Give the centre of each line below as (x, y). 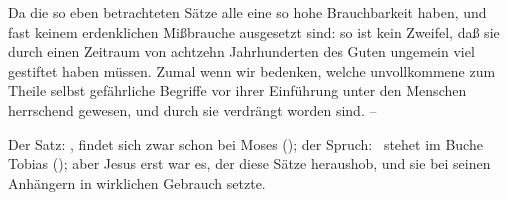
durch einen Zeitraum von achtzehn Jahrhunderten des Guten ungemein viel (241, 51)
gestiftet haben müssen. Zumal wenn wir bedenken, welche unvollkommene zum (252, 70)
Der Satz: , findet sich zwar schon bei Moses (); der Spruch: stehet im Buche (245, 143)
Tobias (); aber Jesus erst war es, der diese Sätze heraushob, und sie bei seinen (249, 163)
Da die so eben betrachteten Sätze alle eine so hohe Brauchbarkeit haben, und (247, 12)
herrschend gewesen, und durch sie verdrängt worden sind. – (192, 109)
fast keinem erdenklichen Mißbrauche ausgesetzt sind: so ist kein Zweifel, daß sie (254, 31)
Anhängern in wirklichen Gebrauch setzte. (137, 182)
